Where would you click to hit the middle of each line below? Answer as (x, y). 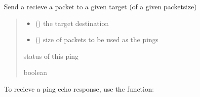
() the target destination (72, 23)
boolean (35, 72)
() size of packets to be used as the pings (97, 39)
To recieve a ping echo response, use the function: (79, 88)
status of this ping (51, 56)
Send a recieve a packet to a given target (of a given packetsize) (100, 6)
